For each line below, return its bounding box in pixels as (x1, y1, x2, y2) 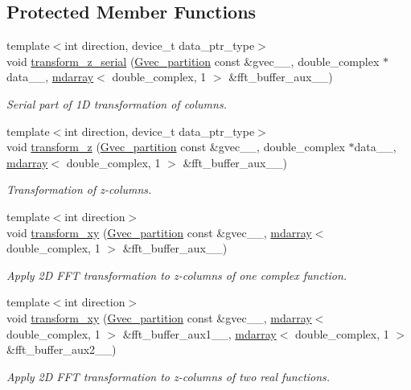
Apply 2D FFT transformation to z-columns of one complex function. (6, 266, 347, 283)
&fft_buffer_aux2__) (6, 341, 117, 358)
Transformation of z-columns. (6, 181, 152, 198)
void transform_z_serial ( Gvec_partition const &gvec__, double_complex (6, 52, 380, 69)
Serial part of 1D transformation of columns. (6, 95, 227, 112)
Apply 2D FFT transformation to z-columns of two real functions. (6, 367, 331, 384)
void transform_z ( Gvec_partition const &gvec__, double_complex (6, 138, 345, 155)
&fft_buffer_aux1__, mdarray (122, 325, 277, 342)
